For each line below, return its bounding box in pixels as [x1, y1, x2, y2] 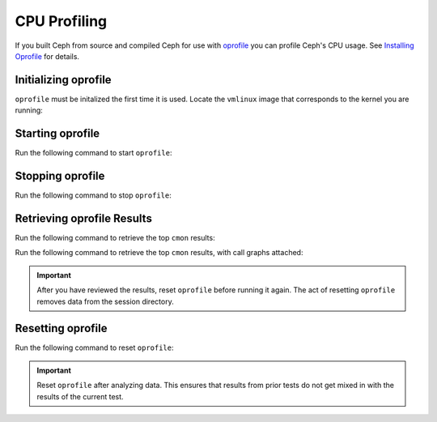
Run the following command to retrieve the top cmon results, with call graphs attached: [15, 248, 303, 258]
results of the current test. [36, 391, 125, 401]
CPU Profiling [15, 12, 108, 30]
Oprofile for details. [15, 51, 80, 61]
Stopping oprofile [15, 168, 105, 182]
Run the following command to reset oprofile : [15, 343, 174, 352]
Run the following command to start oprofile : [15, 148, 172, 158]
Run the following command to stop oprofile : [15, 190, 172, 200]
